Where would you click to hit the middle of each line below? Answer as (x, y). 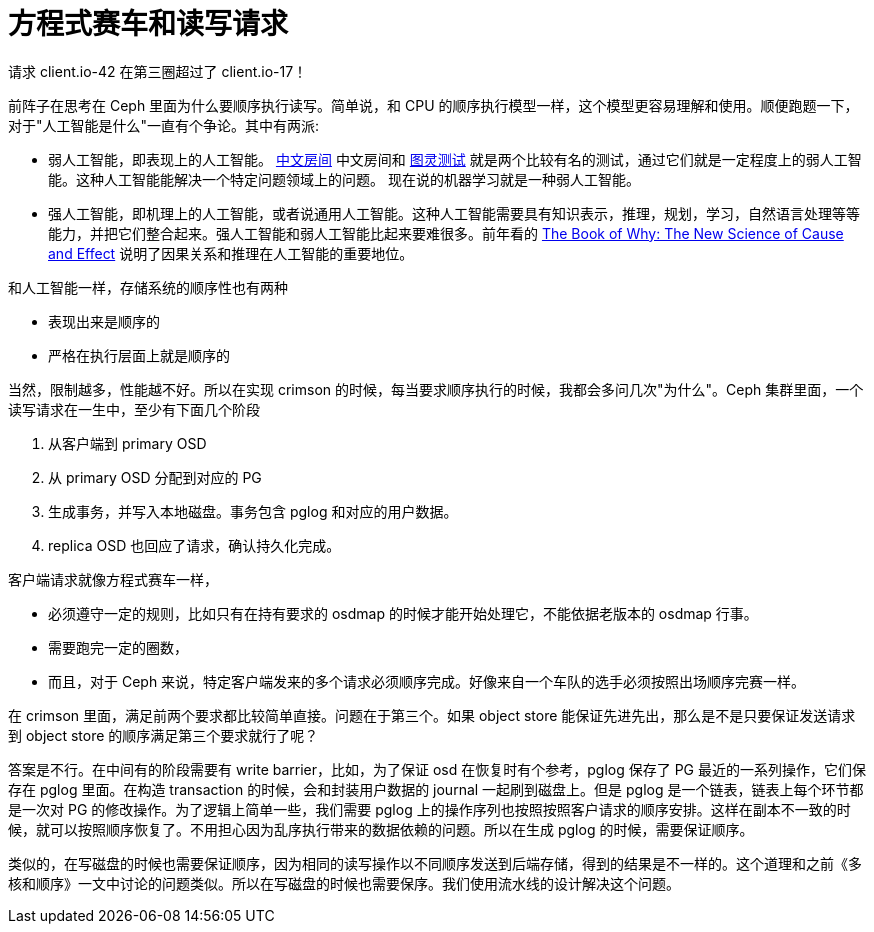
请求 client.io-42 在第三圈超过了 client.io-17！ (158, 71)
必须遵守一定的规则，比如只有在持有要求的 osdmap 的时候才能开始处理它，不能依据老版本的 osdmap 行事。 (403, 613)
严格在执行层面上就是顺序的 (139, 355)
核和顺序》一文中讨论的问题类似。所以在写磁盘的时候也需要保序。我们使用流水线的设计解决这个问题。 (344, 883)
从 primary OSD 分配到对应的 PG (155, 477)
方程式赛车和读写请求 (148, 24)
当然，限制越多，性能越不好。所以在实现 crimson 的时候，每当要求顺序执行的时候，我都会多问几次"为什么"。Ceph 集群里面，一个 (436, 389)
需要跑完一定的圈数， (118, 647)
